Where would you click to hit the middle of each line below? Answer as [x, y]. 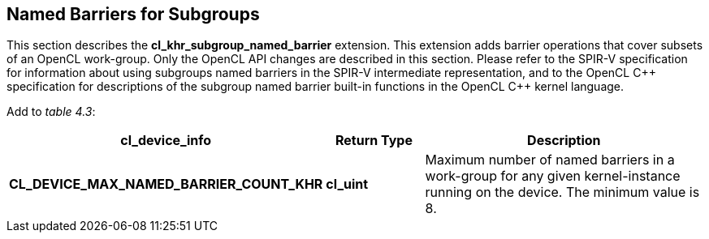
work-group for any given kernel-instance [553, 176]
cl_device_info [166, 141]
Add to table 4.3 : [51, 112]
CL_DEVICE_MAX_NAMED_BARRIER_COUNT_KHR [166, 184]
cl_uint [347, 184]
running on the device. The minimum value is [562, 192]
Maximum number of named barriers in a [550, 160]
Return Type [374, 141]
